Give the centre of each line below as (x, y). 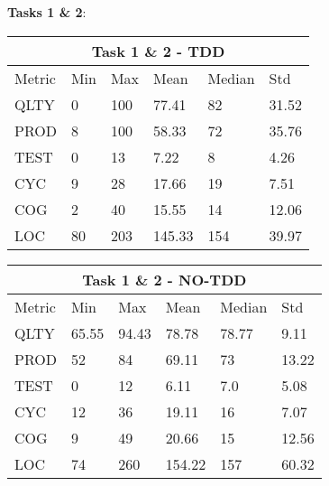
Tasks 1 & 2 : (47, 12)
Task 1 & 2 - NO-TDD (164, 279)
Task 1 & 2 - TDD (158, 51)
